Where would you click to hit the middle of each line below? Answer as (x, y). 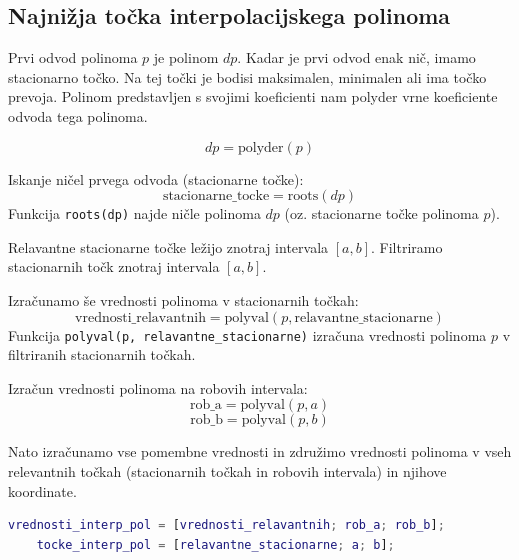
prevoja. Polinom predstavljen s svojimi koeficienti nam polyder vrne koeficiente (253, 96)
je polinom (186, 57)
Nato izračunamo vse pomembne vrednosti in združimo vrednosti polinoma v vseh (260, 451)
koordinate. (42, 490)
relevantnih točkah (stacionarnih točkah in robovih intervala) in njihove (227, 471)
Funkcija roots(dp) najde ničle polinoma (134, 213)
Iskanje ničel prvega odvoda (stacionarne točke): (156, 178)
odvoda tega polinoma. (78, 115)
